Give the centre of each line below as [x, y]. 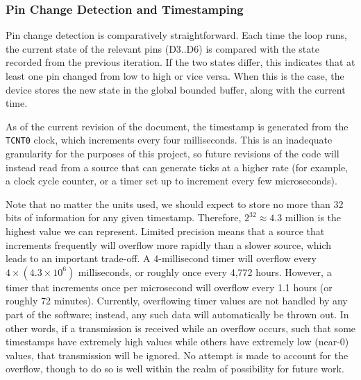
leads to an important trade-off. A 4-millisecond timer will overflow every [161, 258]
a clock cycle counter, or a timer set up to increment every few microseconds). [171, 181]
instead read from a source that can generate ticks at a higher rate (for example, [177, 167]
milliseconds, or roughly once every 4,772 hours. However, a [205, 271]
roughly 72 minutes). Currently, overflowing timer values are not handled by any [177, 301]
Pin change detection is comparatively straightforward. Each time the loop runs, [176, 35]
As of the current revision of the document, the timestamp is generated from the [177, 126]
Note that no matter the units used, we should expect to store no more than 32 [175, 204]
